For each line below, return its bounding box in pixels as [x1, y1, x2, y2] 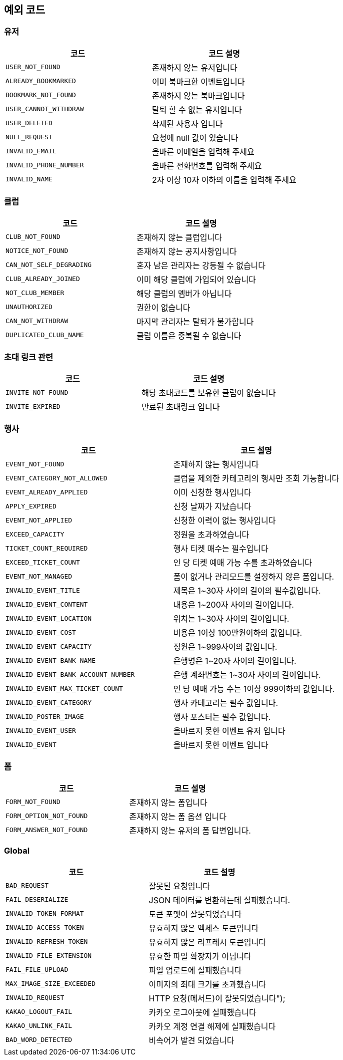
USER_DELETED [5, 119, 52, 127]
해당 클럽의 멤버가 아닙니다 [136, 288, 232, 299]
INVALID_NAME [5, 175, 52, 183]
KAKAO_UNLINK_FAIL [5, 1022, 72, 1030]
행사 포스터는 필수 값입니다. [173, 712, 271, 722]
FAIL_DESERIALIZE [5, 896, 68, 904]
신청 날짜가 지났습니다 [173, 501, 251, 512]
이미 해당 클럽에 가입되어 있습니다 [136, 274, 256, 285]
